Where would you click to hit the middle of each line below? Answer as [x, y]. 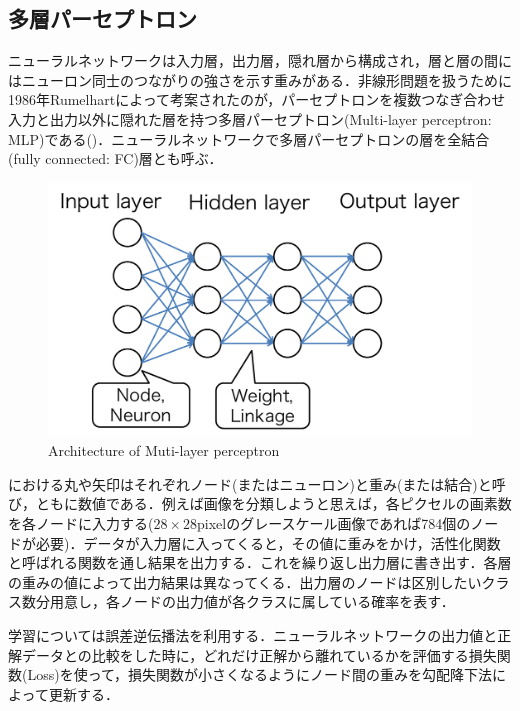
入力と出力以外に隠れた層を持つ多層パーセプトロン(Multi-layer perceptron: [250, 118]
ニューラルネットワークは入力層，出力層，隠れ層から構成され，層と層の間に [260, 60]
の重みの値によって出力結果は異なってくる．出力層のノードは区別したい [245, 581]
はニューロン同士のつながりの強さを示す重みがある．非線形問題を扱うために [260, 79]
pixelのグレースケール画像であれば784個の [334, 522]
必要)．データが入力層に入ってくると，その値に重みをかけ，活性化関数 [268, 542]
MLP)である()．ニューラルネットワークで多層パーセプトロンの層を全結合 [249, 138]
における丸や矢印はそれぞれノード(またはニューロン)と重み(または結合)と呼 [257, 483]
